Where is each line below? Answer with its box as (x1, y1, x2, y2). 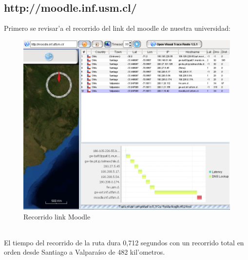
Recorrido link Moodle (23, 211, 91, 221)
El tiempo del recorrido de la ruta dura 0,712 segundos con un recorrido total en (4, 237, 244, 247)
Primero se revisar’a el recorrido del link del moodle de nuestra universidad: (4, 23, 230, 33)
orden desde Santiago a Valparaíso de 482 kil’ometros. (4, 247, 165, 257)
